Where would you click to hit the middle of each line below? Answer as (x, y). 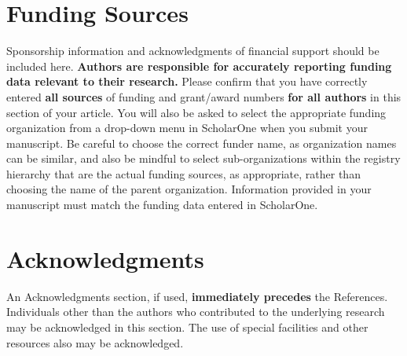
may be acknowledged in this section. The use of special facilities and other (187, 327)
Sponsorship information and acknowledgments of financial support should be (193, 51)
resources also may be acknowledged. (95, 342)
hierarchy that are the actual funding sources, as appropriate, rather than (183, 173)
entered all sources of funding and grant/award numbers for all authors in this (204, 96)
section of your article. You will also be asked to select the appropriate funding (196, 112)
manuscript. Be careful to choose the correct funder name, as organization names (202, 143)
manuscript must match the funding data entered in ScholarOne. (162, 205)
